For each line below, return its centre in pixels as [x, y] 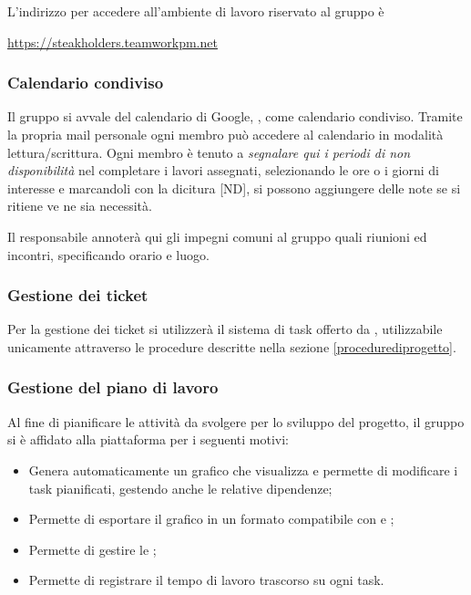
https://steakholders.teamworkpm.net [113, 42]
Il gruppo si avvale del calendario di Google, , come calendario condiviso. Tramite [235, 116]
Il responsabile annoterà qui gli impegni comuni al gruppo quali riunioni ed [217, 236]
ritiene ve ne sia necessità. [80, 206]
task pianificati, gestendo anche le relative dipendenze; [180, 488]
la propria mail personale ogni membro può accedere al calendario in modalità [225, 134]
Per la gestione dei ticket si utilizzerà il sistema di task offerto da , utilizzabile [225, 329]
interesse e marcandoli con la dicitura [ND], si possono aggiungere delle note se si [234, 188]
